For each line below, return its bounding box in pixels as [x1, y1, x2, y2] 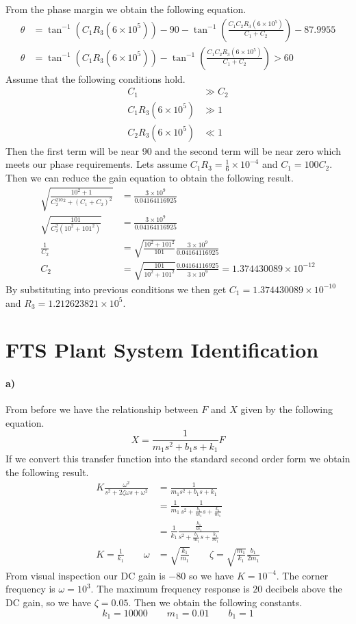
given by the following [240, 402, 333, 416]
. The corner [276, 568, 329, 582]
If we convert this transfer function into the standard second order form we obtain [5, 451, 351, 465]
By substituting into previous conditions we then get [5, 282, 227, 296]
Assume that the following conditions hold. [5, 71, 186, 86]
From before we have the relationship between [5, 402, 199, 416]
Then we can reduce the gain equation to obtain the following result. [5, 171, 294, 185]
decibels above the [265, 582, 342, 596]
